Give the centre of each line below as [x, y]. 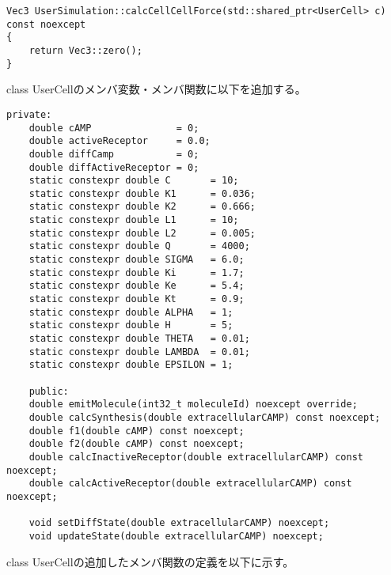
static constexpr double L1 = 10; [134, 220]
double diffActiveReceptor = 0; [114, 167]
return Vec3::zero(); [85, 50]
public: [49, 391]
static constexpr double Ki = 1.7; [137, 272]
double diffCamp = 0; [114, 154]
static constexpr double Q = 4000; [139, 246]
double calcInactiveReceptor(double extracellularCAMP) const [196, 457]
